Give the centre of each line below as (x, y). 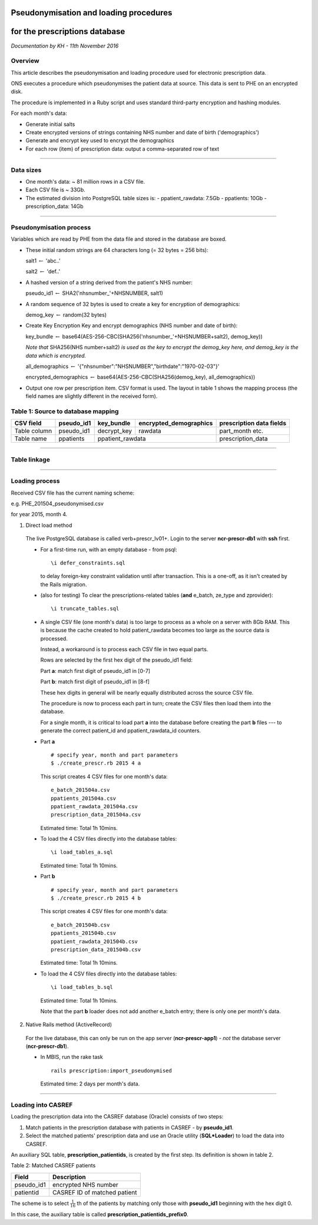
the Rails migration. (64, 584)
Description (69, 1177)
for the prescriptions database (68, 31)
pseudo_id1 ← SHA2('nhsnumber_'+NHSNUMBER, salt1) (94, 293)
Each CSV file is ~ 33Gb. (55, 190)
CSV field (28, 423)
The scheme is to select (40, 1203)
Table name (31, 439)
